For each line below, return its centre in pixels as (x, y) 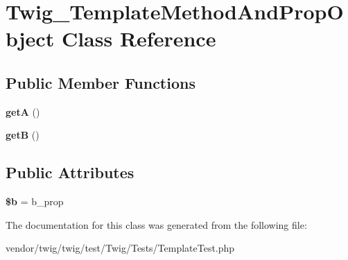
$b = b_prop (35, 201)
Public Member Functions (101, 82)
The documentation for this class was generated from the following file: (156, 224)
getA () (23, 111)
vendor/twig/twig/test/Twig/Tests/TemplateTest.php (120, 248)
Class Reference (139, 38)
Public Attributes (70, 172)
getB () (23, 135)
